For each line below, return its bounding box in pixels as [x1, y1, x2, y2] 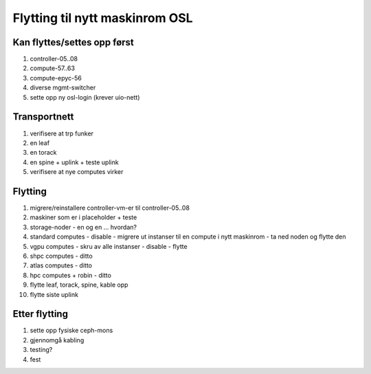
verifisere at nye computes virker [30, 168, 124, 176]
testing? [30, 346, 53, 354]
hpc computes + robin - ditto [30, 271, 111, 279]
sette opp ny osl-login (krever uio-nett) [30, 93, 140, 101]
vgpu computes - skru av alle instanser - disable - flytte [30, 242, 188, 250]
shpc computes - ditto [30, 252, 93, 260]
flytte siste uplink [30, 290, 79, 298]
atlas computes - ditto [30, 261, 93, 269]
